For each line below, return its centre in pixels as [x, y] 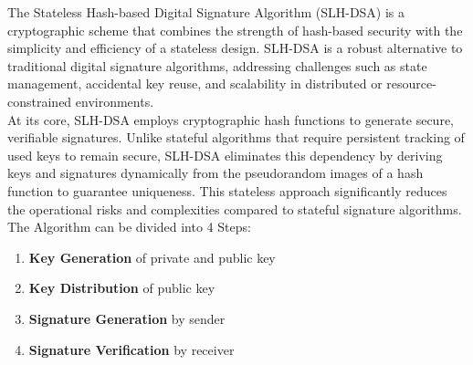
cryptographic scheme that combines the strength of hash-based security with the [235, 30]
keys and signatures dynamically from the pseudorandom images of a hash [215, 173]
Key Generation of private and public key [152, 257]
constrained [40, 101]
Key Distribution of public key [122, 288]
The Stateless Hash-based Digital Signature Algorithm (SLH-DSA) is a [206, 12]
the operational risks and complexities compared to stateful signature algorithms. [235, 209]
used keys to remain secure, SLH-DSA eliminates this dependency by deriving [225, 155]
